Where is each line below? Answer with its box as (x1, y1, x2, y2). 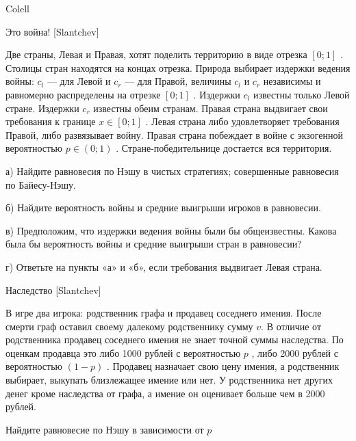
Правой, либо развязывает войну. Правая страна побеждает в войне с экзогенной (5, 127, 344, 142)
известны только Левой (253, 87, 350, 101)
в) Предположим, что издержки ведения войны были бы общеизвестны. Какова (5, 223, 337, 237)
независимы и (263, 74, 321, 88)
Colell (5, 1, 29, 15)
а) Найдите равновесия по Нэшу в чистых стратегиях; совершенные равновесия (5, 163, 339, 178)
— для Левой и (47, 74, 111, 88)
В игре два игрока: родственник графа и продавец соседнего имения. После (5, 306, 322, 320)
